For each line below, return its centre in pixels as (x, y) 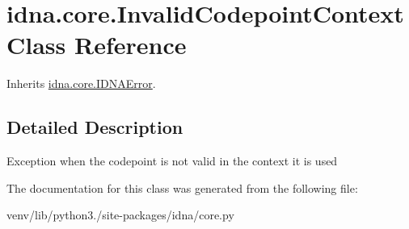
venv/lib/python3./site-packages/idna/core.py (120, 215)
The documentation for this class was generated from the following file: (182, 187)
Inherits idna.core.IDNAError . (81, 83)
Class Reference (97, 45)
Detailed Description (95, 127)
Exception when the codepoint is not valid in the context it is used (172, 161)
